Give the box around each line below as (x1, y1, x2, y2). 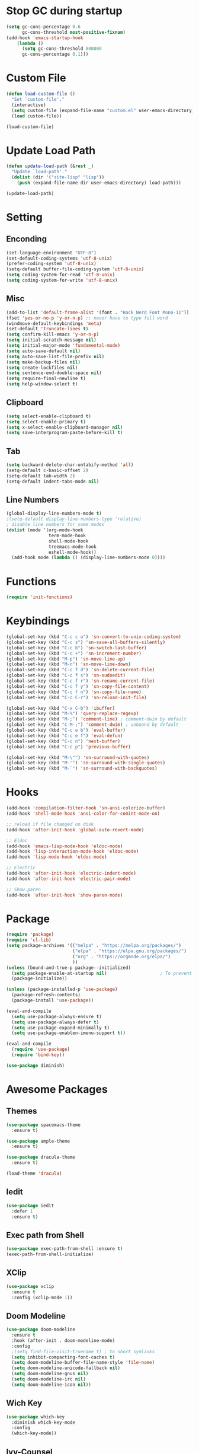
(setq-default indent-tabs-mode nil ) (6, 479, 99, 484)
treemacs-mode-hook (48, 544, 97, 550)
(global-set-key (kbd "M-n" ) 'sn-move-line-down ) (6, 661, 131, 668)
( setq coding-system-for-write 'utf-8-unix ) (6, 278, 118, 283)
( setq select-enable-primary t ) (6, 419, 86, 425)
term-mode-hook (48, 533, 86, 538)
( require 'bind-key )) (11, 1052, 65, 1058)
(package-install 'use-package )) (11, 997, 94, 1003)
